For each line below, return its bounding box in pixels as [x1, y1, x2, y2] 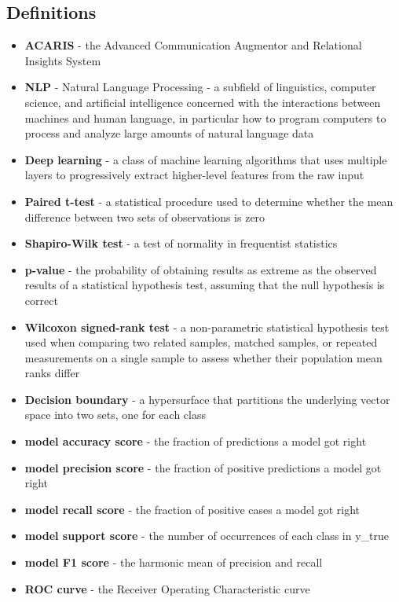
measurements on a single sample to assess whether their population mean [24, 349, 383, 365]
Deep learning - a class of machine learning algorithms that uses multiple [24, 151, 387, 167]
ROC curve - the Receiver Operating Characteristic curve [24, 580, 310, 596]
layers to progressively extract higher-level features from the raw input [24, 167, 364, 183]
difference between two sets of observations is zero [24, 208, 265, 225]
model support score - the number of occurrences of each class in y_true [24, 527, 390, 544]
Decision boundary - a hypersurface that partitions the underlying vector [24, 391, 390, 407]
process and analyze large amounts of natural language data [24, 125, 314, 141]
